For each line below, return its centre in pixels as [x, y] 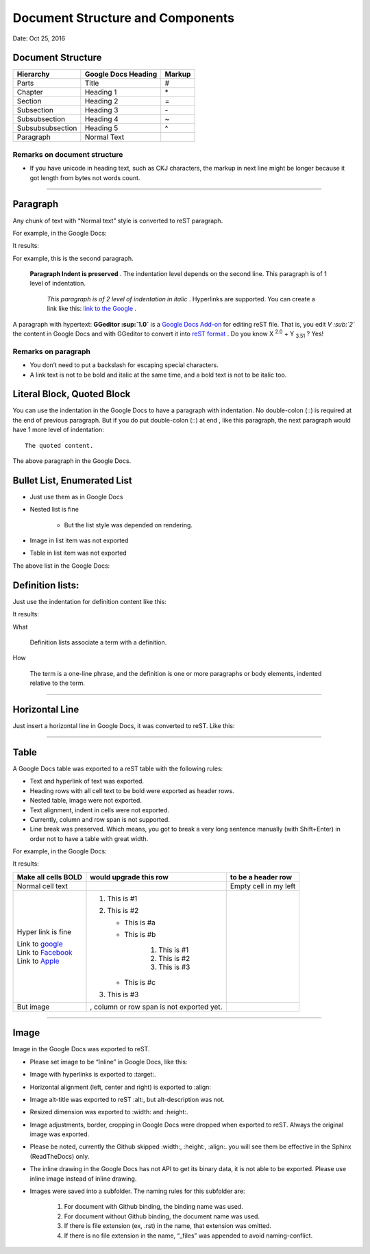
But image [33, 1007]
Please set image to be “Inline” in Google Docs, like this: [109, 1062]
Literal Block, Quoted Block [72, 394]
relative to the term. [58, 683]
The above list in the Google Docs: [61, 566]
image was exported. [60, 1134]
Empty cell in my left [263, 886]
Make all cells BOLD [49, 877]
